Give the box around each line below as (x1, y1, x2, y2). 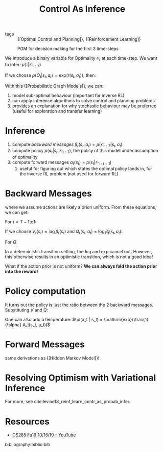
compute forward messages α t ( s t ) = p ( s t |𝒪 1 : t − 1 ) (12, 159, 112, 166)
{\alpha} (5, 322, 22, 328)
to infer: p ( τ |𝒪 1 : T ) (5, 61, 41, 69)
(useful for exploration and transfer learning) (12, 108, 102, 114)
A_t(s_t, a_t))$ (22, 322, 50, 328)
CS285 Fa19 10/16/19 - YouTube (12, 432, 76, 438)
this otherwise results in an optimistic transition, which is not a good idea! (5, 254, 153, 260)
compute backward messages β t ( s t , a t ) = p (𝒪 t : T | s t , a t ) (12, 141, 123, 148)
